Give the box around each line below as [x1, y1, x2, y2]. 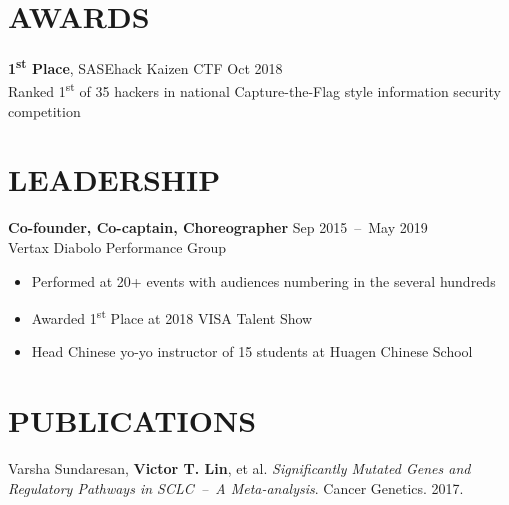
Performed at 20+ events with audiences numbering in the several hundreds [31, 270, 496, 291]
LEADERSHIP [8, 159, 221, 200]
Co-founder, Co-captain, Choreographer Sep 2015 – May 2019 [8, 217, 428, 238]
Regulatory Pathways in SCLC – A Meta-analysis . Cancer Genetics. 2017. [8, 477, 464, 498]
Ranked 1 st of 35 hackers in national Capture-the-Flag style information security [8, 78, 501, 102]
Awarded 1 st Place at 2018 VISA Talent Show [31, 305, 313, 328]
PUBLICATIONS [8, 400, 257, 441]
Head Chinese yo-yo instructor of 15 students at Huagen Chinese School [31, 341, 473, 362]
